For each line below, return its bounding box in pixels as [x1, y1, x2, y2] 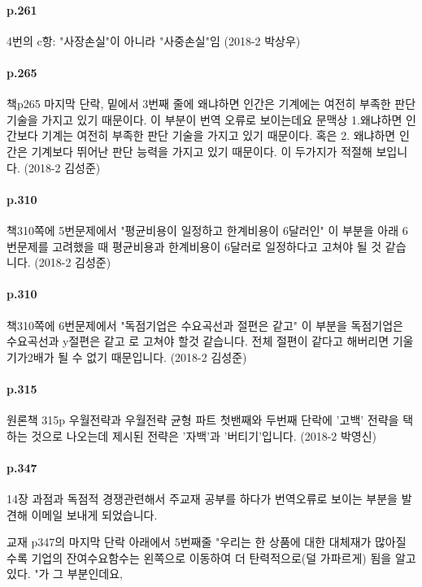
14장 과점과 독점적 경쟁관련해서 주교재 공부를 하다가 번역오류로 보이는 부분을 [7, 490, 398, 507]
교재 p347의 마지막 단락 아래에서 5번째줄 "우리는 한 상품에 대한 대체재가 [7, 533, 372, 550]
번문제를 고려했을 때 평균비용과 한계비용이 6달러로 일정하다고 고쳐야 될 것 [7, 237, 382, 254]
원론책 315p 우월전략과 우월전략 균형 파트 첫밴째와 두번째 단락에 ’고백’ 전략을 [7, 411, 399, 428]
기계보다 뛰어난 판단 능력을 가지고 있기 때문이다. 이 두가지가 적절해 [31, 142, 372, 159]
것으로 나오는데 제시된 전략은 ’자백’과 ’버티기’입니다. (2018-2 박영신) [31, 427, 377, 444]
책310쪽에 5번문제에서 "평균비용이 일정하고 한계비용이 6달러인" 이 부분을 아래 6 [7, 221, 408, 238]
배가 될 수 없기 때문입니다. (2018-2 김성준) [33, 348, 247, 365]
